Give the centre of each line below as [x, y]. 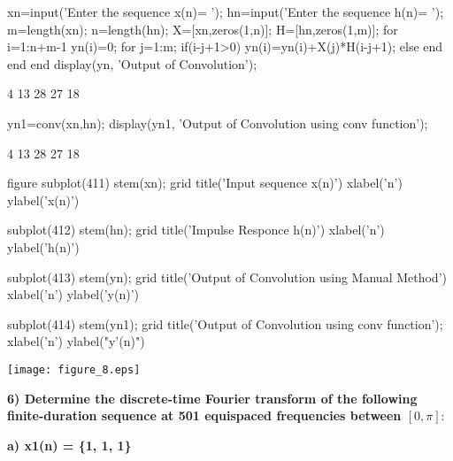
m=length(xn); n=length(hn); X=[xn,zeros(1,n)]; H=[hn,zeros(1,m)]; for [203, 29]
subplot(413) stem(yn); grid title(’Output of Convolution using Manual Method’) [227, 277]
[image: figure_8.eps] [74, 369]
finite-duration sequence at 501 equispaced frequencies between [204, 415]
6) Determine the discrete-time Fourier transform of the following [212, 398]
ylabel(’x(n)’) [43, 200]
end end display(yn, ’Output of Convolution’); [132, 63]
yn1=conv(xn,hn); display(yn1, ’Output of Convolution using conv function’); [218, 123]
